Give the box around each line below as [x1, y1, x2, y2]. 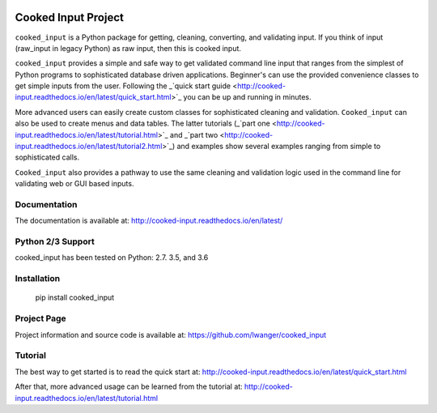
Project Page [15, 313, 66, 324]
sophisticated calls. [15, 152, 80, 162]
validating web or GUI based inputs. [15, 179, 134, 189]
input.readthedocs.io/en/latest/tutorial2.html [15, 142, 163, 151]
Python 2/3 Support [15, 236, 95, 247]
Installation [15, 273, 61, 284]
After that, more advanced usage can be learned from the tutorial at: [15, 381, 243, 392]
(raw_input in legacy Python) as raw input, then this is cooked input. [15, 43, 242, 53]
